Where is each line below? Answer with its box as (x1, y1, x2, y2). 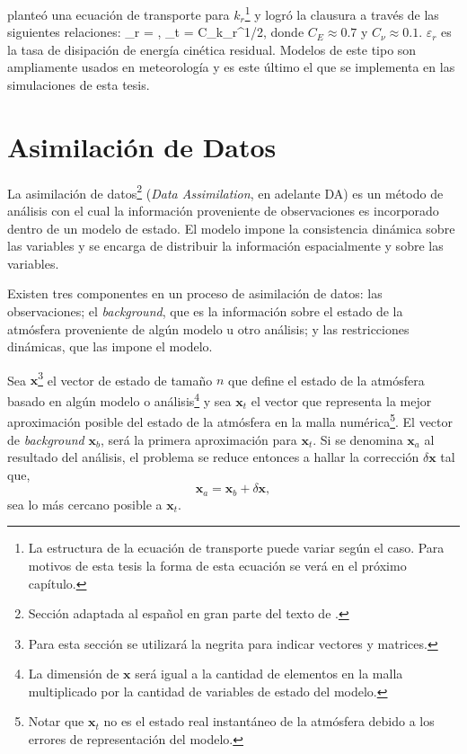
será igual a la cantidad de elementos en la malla (135, 664, 403, 683)
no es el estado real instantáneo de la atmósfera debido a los (103, 712, 435, 731)
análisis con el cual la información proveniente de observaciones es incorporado (7, 201, 439, 219)
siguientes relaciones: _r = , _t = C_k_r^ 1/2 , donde (7, 22, 304, 41)
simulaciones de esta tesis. (7, 75, 150, 94)
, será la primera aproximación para (100, 430, 297, 448)
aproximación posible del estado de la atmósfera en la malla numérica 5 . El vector (7, 410, 454, 430)
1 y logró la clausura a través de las (244, 3, 439, 23)
